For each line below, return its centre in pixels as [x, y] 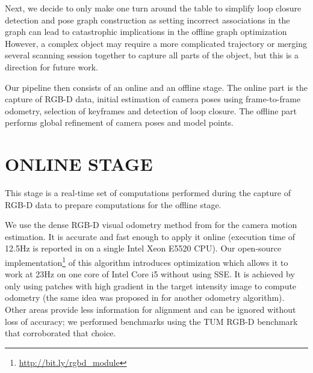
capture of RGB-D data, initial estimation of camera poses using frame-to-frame [153, 99]
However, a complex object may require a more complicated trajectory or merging [156, 43]
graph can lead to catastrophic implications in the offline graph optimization [146, 32]
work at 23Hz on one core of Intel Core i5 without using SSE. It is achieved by [150, 274]
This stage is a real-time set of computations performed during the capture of [148, 193]
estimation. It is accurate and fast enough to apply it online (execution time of [150, 236]
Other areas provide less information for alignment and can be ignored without [150, 310]
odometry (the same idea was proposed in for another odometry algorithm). [145, 297]
